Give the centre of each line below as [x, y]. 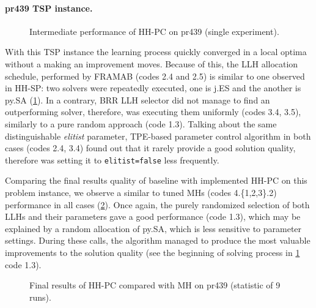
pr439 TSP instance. [49, 8]
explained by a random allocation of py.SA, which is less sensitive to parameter [153, 228]
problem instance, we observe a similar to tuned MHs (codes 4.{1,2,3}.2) [141, 192]
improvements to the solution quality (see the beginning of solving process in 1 [152, 252]
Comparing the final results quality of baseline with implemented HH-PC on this [156, 180]
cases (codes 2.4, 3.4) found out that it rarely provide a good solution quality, [150, 148]
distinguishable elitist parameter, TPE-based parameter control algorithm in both [158, 136]
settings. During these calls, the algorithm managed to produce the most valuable [158, 240]
